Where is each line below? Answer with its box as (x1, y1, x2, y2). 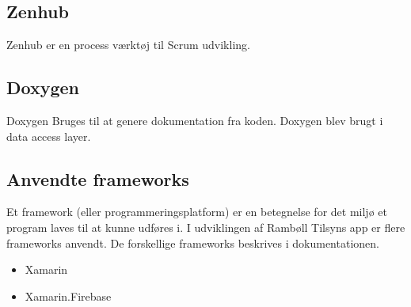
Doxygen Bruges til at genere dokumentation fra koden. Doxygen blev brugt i (6, 112, 383, 128)
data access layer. (6, 127, 91, 144)
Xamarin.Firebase (25, 287, 112, 304)
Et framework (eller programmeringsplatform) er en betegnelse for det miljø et (6, 203, 387, 220)
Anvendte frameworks (6, 166, 189, 191)
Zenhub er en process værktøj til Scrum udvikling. (6, 36, 250, 53)
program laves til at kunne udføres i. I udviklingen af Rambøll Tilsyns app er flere (6, 218, 405, 235)
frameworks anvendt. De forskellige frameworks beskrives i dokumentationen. (6, 234, 379, 251)
